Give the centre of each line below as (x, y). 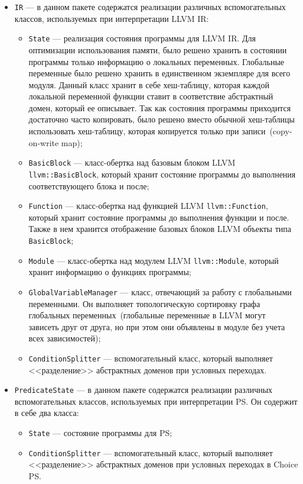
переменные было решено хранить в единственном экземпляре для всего (159, 73)
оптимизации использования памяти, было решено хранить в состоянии (158, 49)
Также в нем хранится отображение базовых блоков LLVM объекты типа (160, 229)
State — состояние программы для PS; (100, 433)
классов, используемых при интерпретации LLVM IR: (112, 18)
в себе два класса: (47, 413)
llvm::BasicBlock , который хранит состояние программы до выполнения (162, 174)
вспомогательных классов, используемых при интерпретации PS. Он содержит (156, 401)
